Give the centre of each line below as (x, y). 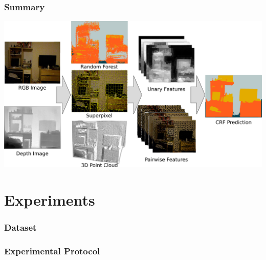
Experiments (50, 199)
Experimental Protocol (52, 251)
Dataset (20, 227)
